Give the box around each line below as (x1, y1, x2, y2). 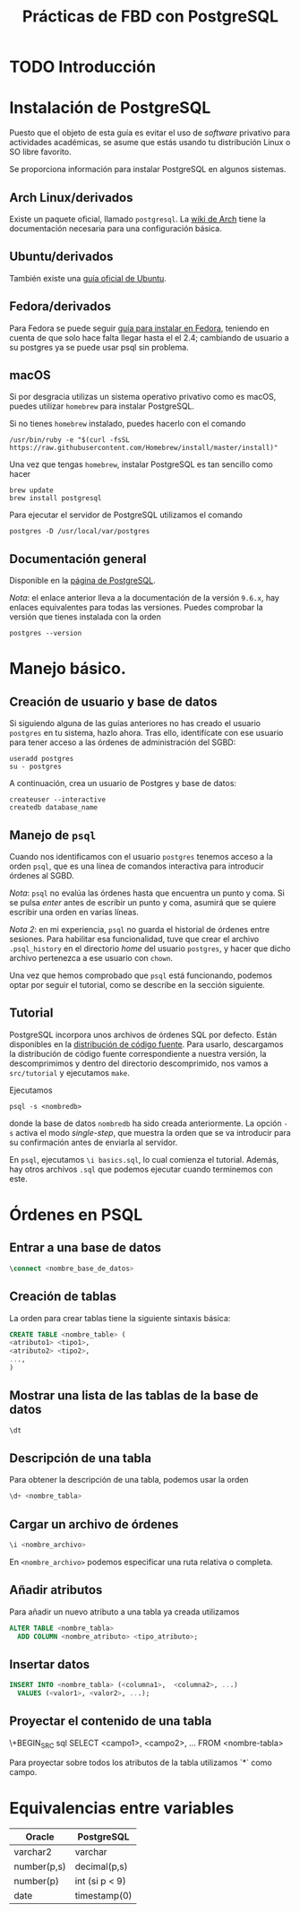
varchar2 (13, 1845, 52, 1857)
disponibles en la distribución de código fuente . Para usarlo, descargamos (9, 1038, 284, 1050)
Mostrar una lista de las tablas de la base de (9, 1388, 259, 1404)
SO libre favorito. (9, 146, 72, 158)
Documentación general (9, 551, 147, 567)
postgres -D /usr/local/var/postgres (9, 527, 150, 536)
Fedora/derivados (9, 299, 112, 315)
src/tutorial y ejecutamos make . (9, 1067, 130, 1078)
